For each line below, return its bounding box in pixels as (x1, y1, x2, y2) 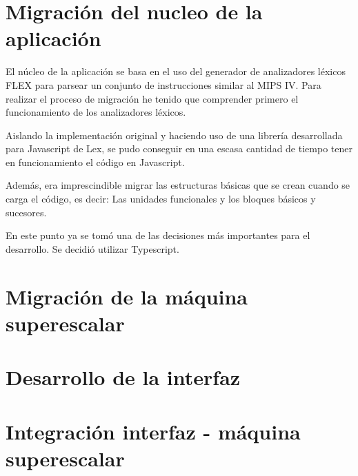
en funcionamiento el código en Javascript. (6, 154, 185, 169)
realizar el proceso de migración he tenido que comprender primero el (6, 91, 299, 105)
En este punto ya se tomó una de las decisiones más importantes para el (6, 228, 310, 242)
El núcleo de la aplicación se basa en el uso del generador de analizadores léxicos (6, 64, 346, 79)
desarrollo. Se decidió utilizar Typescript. (6, 241, 179, 256)
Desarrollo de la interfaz (6, 363, 241, 391)
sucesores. (6, 205, 47, 219)
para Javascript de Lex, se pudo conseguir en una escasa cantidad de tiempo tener (6, 141, 352, 156)
